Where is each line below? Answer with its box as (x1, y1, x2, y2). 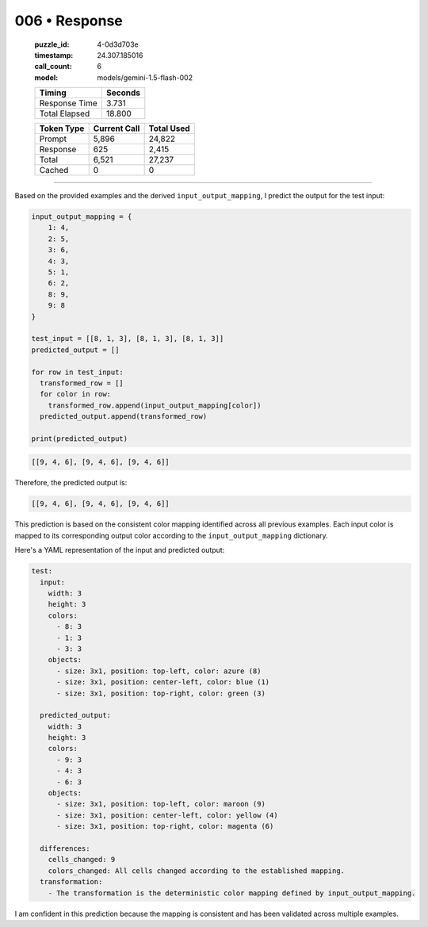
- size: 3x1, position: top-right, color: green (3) (56, 688, 266, 698)
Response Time (39, 98, 98, 109)
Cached (39, 165, 69, 176)
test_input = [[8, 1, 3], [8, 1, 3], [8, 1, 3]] (31, 334, 224, 343)
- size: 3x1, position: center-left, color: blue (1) (56, 678, 270, 687)
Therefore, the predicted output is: (14, 478, 128, 488)
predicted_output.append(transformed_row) (40, 412, 208, 421)
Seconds (105, 87, 140, 98)
